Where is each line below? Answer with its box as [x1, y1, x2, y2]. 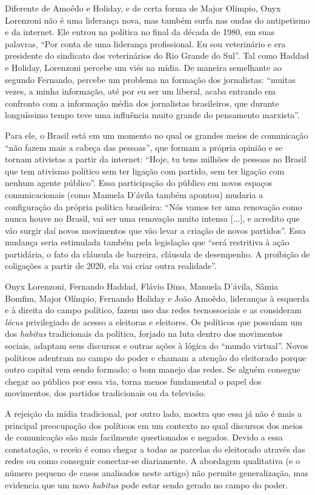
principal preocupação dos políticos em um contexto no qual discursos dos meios [5, 419, 303, 431]
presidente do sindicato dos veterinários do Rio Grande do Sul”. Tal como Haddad [5, 49, 310, 62]
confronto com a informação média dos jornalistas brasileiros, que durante [5, 96, 279, 109]
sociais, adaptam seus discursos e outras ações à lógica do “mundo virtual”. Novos [5, 339, 308, 352]
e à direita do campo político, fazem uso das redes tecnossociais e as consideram [5, 304, 302, 316]
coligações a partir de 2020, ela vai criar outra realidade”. [5, 259, 217, 272]
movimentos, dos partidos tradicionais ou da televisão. [5, 387, 206, 399]
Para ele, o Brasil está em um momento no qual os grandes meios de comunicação [5, 128, 308, 141]
